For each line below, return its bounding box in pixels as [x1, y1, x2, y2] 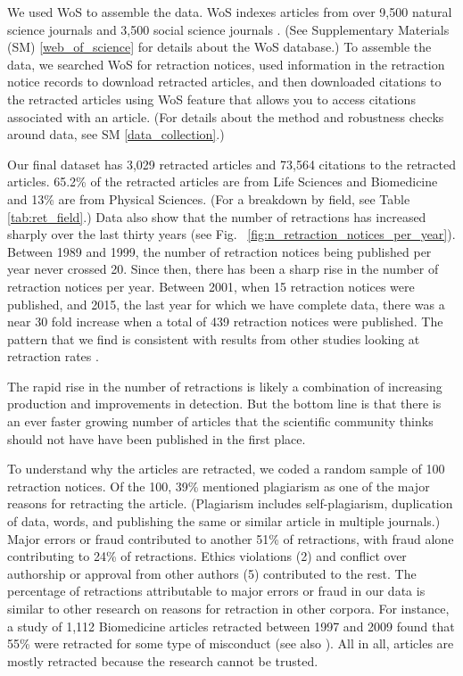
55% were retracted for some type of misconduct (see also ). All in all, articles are [7, 634, 454, 653]
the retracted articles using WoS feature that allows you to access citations [7, 89, 416, 108]
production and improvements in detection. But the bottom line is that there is [7, 394, 442, 413]
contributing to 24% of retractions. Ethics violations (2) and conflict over [7, 547, 407, 565]
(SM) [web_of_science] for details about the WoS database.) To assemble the [7, 37, 432, 56]
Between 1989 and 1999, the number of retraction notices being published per [7, 242, 432, 260]
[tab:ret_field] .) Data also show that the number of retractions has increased [7, 207, 426, 226]
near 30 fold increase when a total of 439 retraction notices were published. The [7, 312, 443, 331]
